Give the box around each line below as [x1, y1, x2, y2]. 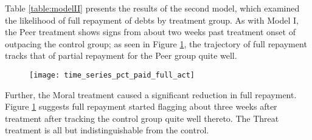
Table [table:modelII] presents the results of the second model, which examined [5, 2, 300, 14]
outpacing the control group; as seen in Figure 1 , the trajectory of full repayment [5, 37, 307, 50]
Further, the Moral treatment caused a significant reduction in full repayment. [5, 88, 297, 101]
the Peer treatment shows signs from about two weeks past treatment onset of [5, 25, 296, 38]
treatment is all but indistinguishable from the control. [5, 124, 209, 136]
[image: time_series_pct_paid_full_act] [29, 70, 195, 79]
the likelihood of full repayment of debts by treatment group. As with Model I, [5, 13, 299, 26]
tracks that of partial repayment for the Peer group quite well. [5, 49, 237, 62]
